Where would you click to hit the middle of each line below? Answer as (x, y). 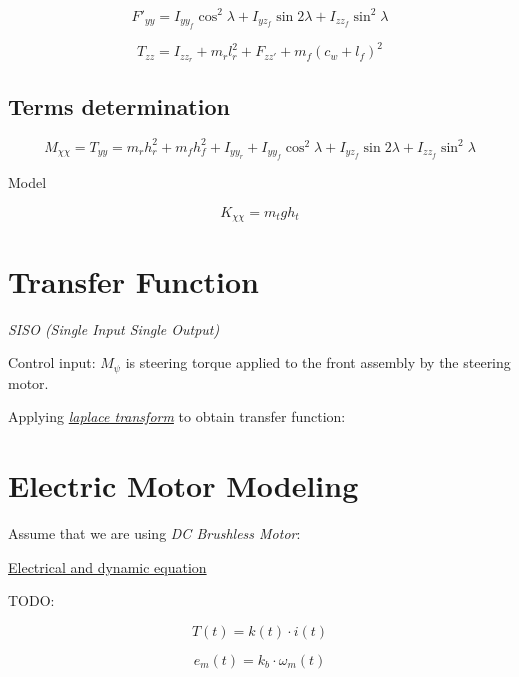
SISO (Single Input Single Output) (114, 328)
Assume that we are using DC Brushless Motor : (154, 532)
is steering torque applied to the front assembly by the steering (318, 362)
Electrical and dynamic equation (107, 566)
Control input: (52, 362)
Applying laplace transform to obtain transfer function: (177, 416)
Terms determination (119, 105)
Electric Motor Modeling (183, 484)
